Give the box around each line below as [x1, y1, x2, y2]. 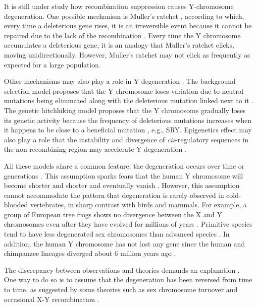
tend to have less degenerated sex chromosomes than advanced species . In [4, 229, 230, 239]
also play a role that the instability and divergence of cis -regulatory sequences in [4, 134, 249, 144]
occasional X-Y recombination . [4, 294, 100, 304]
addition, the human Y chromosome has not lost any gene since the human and [4, 238, 245, 248]
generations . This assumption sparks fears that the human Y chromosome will [4, 170, 243, 181]
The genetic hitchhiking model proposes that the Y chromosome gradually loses [4, 105, 246, 115]
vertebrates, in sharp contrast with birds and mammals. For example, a [30, 199, 247, 210]
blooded [4, 199, 28, 210]
